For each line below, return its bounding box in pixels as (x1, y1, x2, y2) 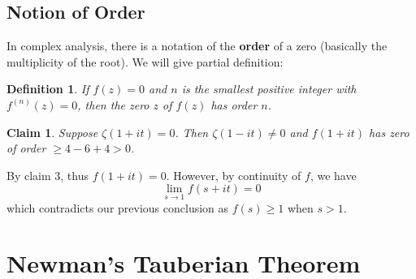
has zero (369, 123, 409, 140)
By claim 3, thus (6, 166, 89, 183)
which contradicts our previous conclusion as (6, 199, 229, 216)
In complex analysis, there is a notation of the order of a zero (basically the (6, 37, 388, 54)
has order (210, 96, 258, 113)
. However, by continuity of (166, 166, 301, 183)
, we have (310, 166, 357, 183)
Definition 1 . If (6, 80, 89, 97)
